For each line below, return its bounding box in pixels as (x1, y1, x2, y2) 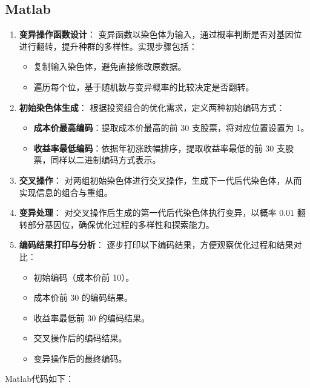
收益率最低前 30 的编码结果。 (33, 311, 150, 324)
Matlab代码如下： (5, 372, 74, 385)
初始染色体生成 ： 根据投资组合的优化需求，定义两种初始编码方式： (19, 101, 285, 113)
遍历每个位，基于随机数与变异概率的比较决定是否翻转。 (33, 80, 254, 93)
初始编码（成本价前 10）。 (33, 270, 134, 283)
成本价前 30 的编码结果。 (33, 291, 133, 304)
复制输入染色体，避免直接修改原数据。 (33, 60, 186, 73)
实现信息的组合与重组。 (19, 186, 113, 198)
